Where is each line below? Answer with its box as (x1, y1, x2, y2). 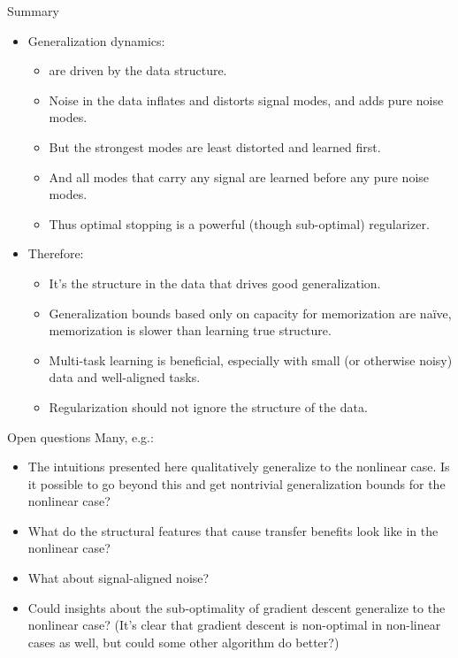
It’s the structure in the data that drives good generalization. (49, 273, 381, 292)
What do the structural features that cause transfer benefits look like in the (27, 521, 439, 539)
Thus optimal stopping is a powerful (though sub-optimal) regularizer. (49, 214, 430, 233)
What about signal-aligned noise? (27, 569, 210, 587)
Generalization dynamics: (27, 31, 165, 50)
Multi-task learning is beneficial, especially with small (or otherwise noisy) (49, 350, 453, 369)
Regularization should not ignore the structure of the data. (49, 397, 368, 416)
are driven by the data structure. (49, 61, 227, 80)
